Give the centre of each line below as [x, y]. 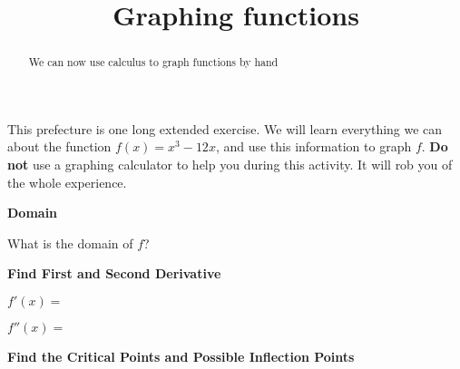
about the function [59, 146]
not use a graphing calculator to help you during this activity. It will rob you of [230, 165]
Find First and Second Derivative [114, 273]
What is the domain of [70, 243]
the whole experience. [67, 182]
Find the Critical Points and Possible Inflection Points [181, 356]
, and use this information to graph [313, 146]
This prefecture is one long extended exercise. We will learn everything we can [225, 128]
